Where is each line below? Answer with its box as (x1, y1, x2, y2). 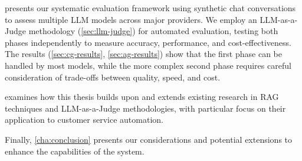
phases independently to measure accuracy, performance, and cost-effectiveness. (5, 36, 291, 48)
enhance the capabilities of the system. (5, 145, 145, 157)
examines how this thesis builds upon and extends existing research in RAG (5, 90, 279, 103)
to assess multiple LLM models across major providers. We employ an (5, 13, 257, 25)
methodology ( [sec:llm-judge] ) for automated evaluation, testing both (28, 25, 278, 37)
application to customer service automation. (5, 113, 163, 126)
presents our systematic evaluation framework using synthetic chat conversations (5, 2, 296, 14)
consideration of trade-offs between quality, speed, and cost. (5, 71, 221, 83)
